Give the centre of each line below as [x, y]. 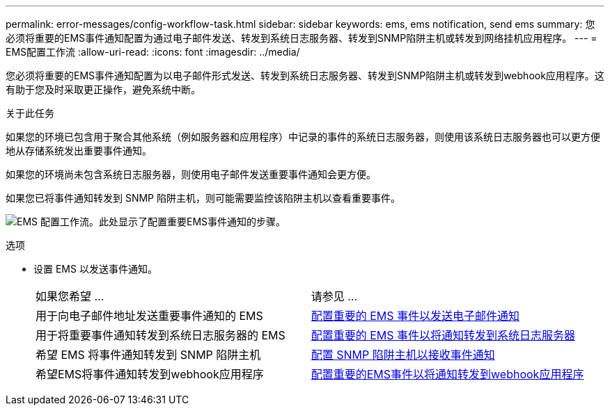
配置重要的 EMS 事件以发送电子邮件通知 [415, 316]
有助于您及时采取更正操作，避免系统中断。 [103, 89]
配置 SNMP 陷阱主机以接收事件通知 [403, 355]
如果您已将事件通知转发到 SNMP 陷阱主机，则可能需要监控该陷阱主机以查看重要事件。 [203, 198]
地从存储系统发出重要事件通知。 [79, 151]
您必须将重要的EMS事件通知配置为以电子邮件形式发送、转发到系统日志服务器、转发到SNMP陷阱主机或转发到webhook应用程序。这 [305, 75]
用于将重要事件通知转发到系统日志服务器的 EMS [161, 335]
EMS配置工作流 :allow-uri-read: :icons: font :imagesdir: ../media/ [153, 52]
